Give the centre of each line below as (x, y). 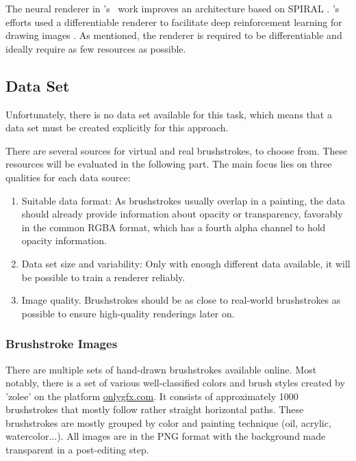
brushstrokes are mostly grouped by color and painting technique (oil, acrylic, (168, 422)
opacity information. (64, 240)
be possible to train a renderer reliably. (103, 277)
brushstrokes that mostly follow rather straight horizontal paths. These (155, 409)
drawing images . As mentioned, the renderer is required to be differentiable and (174, 35)
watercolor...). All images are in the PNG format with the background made (166, 436)
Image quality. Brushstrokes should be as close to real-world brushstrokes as (181, 300)
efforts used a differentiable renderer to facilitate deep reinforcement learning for (174, 22)
